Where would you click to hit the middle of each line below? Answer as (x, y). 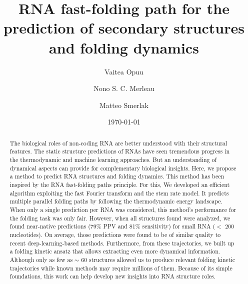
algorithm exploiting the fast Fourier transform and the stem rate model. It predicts (119, 193)
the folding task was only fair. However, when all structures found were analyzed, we (120, 218)
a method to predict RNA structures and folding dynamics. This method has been (117, 176)
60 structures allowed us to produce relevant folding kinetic (158, 259)
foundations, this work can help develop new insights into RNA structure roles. (113, 276)
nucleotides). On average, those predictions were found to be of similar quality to (115, 234)
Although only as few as (41, 259)
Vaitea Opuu (124, 71)
